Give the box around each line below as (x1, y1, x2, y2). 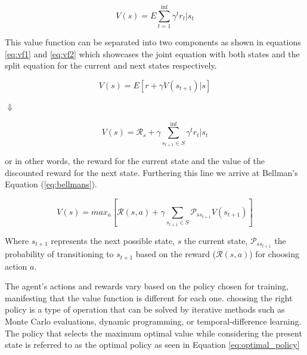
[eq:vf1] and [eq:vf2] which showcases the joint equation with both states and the (5, 47, 300, 60)
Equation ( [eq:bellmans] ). (5, 178, 97, 190)
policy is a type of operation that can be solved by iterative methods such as (5, 303, 285, 316)
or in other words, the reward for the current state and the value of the (5, 155, 265, 167)
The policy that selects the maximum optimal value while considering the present (5, 326, 302, 339)
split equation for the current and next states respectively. (5, 59, 217, 72)
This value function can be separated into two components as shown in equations (5, 36, 301, 48)
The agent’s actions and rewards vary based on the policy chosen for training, (5, 280, 289, 292)
